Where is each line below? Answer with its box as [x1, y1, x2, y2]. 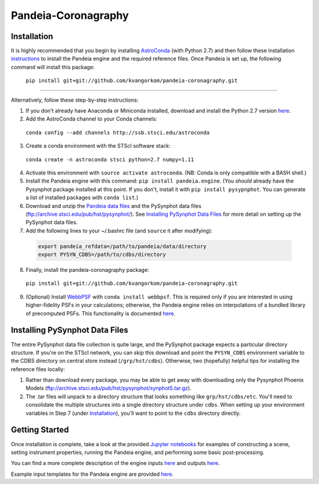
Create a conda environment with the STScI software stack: [25, 142, 171, 150]
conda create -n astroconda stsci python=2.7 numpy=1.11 [25, 156, 194, 163]
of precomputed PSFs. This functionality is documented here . [25, 310, 175, 317]
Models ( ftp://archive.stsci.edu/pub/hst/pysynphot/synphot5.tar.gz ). [25, 385, 192, 392]
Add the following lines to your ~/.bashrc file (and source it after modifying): [25, 227, 213, 234]
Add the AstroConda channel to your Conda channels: [25, 115, 158, 122]
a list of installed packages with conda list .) [25, 194, 139, 201]
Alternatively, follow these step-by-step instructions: [11, 96, 139, 103]
